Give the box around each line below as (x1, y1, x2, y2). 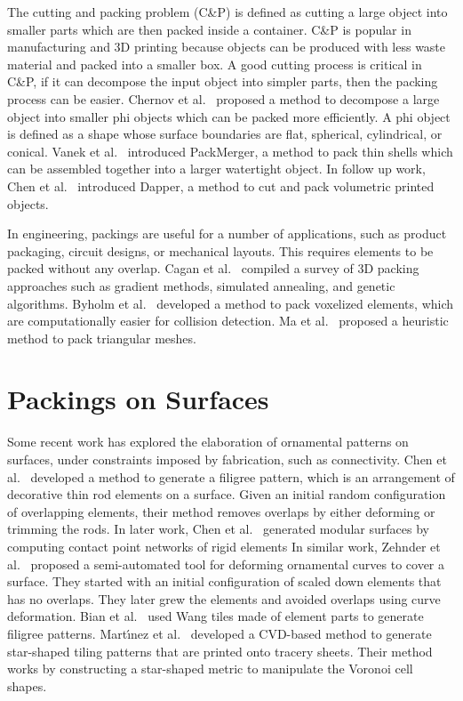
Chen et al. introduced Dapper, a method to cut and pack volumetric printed (7, 176, 435, 195)
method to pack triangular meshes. (7, 328, 196, 347)
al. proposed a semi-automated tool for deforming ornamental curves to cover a (7, 554, 445, 573)
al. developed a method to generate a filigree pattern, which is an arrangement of (7, 467, 455, 486)
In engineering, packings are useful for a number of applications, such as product (7, 224, 447, 243)
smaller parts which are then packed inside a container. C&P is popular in (7, 20, 411, 38)
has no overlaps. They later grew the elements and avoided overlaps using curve (7, 589, 441, 608)
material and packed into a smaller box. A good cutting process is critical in (7, 54, 422, 73)
